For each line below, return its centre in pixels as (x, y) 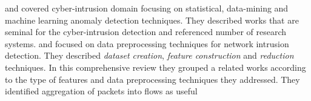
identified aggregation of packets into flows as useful (101, 91)
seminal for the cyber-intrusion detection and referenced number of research (146, 32)
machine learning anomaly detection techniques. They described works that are (152, 20)
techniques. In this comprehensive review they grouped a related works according (155, 67)
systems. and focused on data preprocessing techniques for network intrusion (147, 43)
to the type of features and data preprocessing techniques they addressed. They (152, 79)
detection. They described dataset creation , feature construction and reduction (149, 55)
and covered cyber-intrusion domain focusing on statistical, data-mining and (147, 8)
